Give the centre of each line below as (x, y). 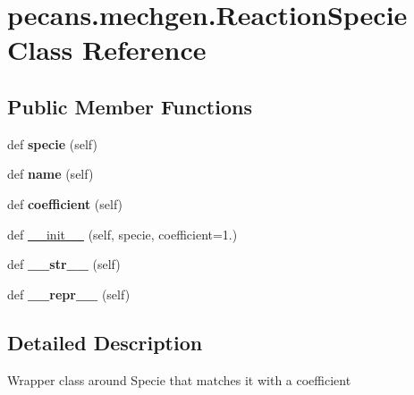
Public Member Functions (130, 106)
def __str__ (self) (64, 264)
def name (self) (51, 174)
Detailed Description (105, 342)
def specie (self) (52, 143)
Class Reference (107, 50)
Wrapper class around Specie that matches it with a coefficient (179, 379)
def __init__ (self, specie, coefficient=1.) (123, 234)
